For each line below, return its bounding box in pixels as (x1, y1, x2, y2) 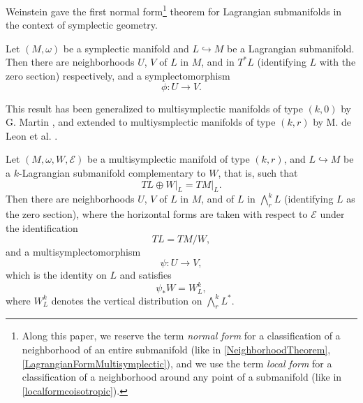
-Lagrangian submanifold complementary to (18, 166, 206, 179)
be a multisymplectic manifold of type (87, 152, 250, 166)
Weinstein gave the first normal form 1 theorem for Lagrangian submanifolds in (6, 2, 342, 18)
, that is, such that (218, 166, 298, 179)
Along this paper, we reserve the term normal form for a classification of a (22, 328, 341, 343)
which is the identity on (6, 267, 107, 281)
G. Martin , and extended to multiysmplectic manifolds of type (6, 115, 276, 129)
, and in (201, 54, 235, 69)
